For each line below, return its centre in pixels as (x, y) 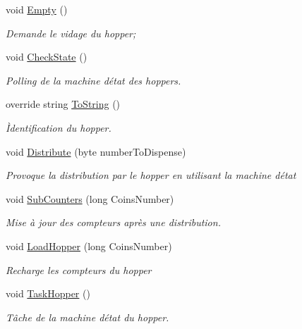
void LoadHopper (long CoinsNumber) (89, 246)
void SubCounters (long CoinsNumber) (90, 198)
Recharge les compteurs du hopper (79, 269)
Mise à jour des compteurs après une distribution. (113, 222)
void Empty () (37, 9)
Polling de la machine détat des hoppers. (93, 80)
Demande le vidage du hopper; (71, 33)
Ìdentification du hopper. (59, 127)
